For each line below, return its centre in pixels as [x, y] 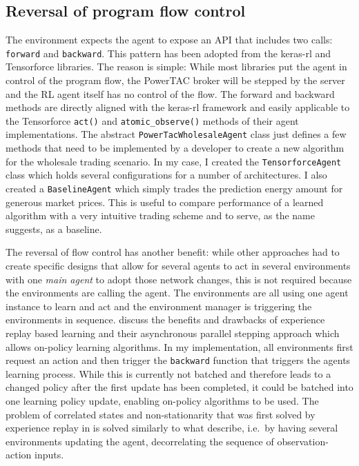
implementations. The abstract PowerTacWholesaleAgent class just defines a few [176, 134]
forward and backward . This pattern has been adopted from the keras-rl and [168, 53]
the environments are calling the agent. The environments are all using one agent [177, 293]
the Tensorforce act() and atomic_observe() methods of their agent [152, 120]
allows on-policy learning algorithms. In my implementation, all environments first [179, 346]
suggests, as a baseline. [54, 229]
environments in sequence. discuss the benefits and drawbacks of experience [165, 320]
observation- [303, 441]
